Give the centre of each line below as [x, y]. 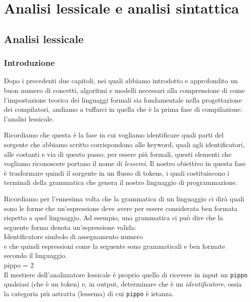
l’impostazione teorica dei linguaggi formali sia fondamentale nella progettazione [123, 99]
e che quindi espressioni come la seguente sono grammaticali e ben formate [115, 246]
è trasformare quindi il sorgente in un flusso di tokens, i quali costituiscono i [117, 173]
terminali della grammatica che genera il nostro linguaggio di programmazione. [121, 182]
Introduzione [30, 63]
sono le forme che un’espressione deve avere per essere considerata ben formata [121, 208]
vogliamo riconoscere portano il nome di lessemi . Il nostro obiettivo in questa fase [125, 163]
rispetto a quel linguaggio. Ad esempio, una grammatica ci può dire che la [114, 218]
